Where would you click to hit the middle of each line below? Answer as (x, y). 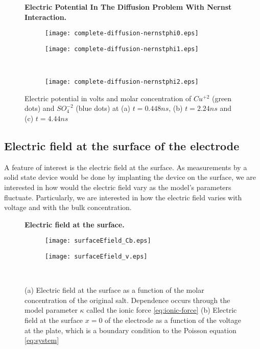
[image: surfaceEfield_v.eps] (96, 256)
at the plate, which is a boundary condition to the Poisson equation (131, 330)
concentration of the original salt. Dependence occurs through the (127, 300)
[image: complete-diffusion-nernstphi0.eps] (122, 33)
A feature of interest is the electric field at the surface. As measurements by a (126, 167)
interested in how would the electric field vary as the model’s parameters (118, 187)
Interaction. (46, 17)
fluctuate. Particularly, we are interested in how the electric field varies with (123, 197)
